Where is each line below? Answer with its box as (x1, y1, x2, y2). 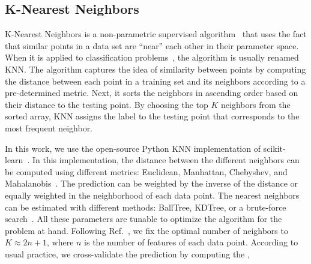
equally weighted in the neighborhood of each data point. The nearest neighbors (5, 188, 300, 201)
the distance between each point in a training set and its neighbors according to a (5, 74, 306, 87)
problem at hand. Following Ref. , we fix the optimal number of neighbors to (5, 224, 288, 236)
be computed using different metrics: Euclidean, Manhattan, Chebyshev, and (5, 165, 288, 178)
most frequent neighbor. (5, 121, 93, 134)
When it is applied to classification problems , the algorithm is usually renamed (5, 51, 299, 64)
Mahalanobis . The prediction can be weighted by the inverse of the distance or (5, 177, 298, 190)
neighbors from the (221, 98, 291, 110)
